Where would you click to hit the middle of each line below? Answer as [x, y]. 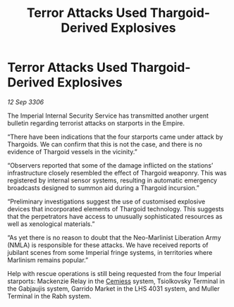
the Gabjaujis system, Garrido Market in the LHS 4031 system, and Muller [113, 288]
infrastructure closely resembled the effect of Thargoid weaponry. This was [117, 173]
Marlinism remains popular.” [48, 260]
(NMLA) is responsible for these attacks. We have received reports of [108, 245]
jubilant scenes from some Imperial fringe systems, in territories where [110, 252]
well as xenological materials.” [51, 224]
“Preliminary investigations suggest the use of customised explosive [106, 201]
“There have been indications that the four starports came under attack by [115, 137]
